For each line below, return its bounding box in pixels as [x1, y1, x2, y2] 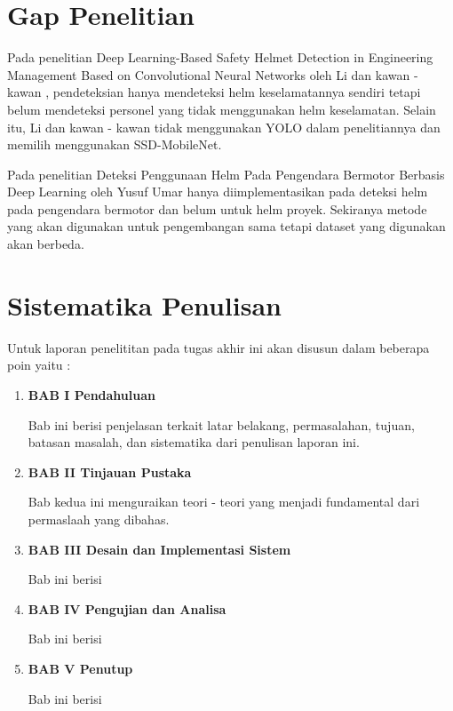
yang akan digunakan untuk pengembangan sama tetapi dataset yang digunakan [7, 217, 446, 236]
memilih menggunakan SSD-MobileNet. [7, 135, 222, 154]
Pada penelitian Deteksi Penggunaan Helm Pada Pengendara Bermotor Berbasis [7, 164, 445, 183]
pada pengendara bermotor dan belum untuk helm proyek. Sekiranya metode [7, 199, 427, 218]
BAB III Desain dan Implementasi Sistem [28, 539, 291, 558]
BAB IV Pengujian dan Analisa [28, 599, 226, 618]
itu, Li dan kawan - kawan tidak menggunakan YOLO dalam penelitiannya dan [7, 117, 441, 136]
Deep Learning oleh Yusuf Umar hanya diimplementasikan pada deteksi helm [7, 182, 428, 201]
